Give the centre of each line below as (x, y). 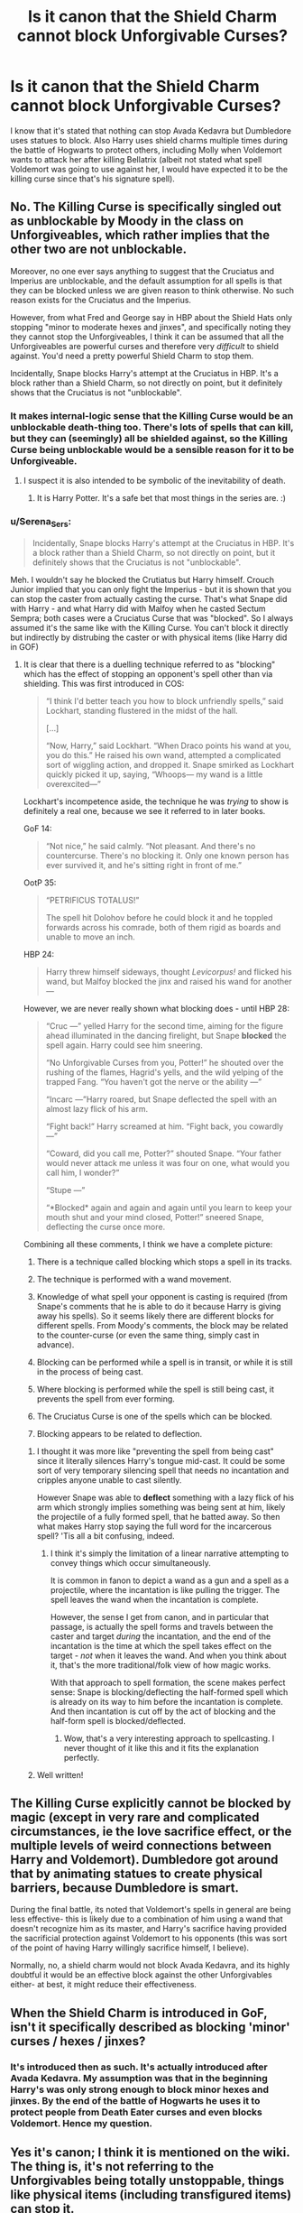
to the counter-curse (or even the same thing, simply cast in (148, 1335)
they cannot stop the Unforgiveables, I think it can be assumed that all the (147, 337)
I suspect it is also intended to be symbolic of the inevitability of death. (155, 481)
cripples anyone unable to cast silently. (109, 1480)
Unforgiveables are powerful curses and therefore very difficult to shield (144, 346)
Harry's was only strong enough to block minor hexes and (140, 2089)
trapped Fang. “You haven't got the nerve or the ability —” (154, 1081)
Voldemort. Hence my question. (81, 2123)
